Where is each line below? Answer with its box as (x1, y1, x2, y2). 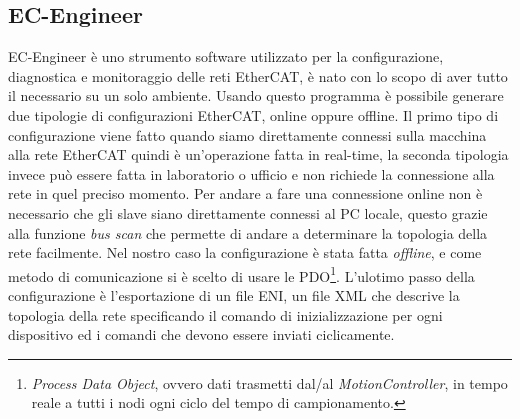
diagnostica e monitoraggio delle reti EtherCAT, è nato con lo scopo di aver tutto (8, 65, 508, 86)
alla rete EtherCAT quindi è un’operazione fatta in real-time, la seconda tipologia (8, 144, 509, 165)
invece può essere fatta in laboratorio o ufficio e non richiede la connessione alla (8, 163, 495, 184)
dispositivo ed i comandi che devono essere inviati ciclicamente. (8, 324, 395, 345)
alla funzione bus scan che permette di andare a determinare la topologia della (8, 222, 488, 243)
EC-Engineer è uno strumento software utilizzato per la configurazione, (8, 46, 444, 67)
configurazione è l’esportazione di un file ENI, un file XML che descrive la (8, 284, 460, 305)
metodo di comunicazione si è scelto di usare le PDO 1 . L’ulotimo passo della (8, 262, 475, 286)
